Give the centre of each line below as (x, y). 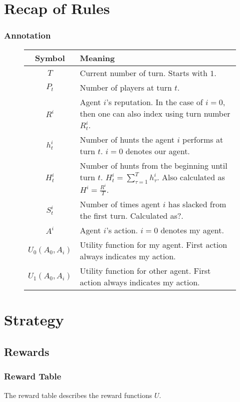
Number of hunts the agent (127, 139)
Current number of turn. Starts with (143, 73)
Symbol (50, 58)
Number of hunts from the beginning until (153, 165)
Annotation (27, 35)
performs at (203, 139)
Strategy (34, 320)
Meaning (97, 58)
